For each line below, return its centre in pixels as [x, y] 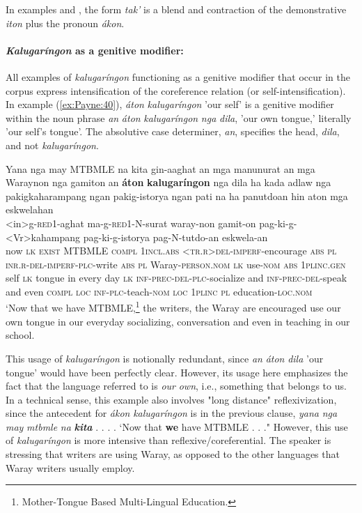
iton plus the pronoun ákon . [65, 23]
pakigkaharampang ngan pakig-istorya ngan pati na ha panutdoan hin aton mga [177, 196]
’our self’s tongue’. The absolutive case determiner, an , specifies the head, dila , [173, 131]
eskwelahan [30, 209]
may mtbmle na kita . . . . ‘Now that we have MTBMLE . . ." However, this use [177, 426]
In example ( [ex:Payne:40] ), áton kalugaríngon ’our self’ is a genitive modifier [170, 104]
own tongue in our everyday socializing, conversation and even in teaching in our [178, 321]
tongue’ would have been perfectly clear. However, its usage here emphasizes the [177, 372]
